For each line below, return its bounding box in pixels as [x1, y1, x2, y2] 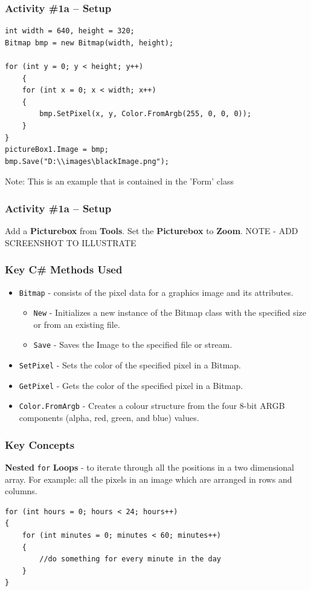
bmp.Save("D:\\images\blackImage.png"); [5, 157, 170, 166]
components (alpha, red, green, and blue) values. [19, 411, 199, 424]
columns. [5, 485, 37, 497]
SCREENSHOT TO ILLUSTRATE [5, 236, 136, 249]
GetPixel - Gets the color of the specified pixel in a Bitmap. [19, 379, 243, 391]
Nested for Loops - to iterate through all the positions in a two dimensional [5, 460, 294, 473]
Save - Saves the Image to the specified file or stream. [33, 338, 232, 351]
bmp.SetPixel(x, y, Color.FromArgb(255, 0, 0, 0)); [39, 109, 252, 119]
